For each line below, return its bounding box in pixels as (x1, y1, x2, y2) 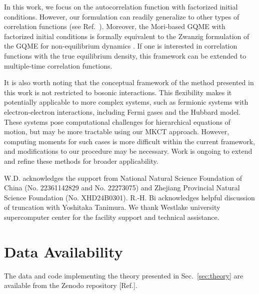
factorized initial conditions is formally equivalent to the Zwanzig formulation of (4, 31, 249, 41)
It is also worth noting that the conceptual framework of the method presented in (4, 77, 254, 88)
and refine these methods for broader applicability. (4, 155, 158, 166)
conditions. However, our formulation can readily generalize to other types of (4, 11, 239, 22)
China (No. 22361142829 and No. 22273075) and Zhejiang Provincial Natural (4, 182, 240, 193)
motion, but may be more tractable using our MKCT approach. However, (4, 126, 229, 137)
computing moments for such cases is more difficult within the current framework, (4, 136, 255, 146)
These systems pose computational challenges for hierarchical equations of (4, 116, 230, 127)
